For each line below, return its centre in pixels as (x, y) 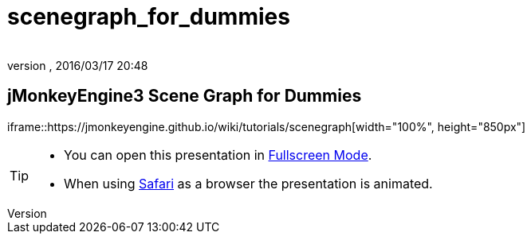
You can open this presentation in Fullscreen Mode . (218, 155)
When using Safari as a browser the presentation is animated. (248, 183)
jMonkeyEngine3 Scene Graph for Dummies (185, 96)
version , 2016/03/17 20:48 (78, 65)
